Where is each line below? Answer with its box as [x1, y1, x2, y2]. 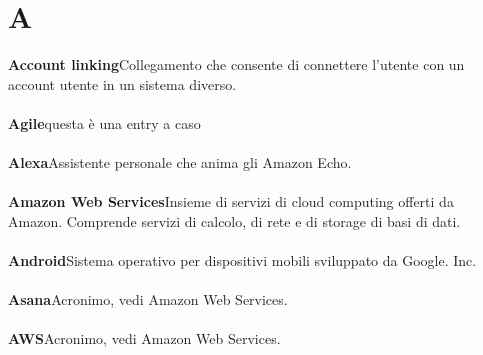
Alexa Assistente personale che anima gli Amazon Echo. [8, 152, 352, 173]
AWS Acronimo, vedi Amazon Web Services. [8, 328, 281, 349]
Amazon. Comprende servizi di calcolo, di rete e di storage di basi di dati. [8, 210, 461, 231]
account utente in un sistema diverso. [8, 73, 237, 94]
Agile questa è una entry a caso [8, 112, 201, 133]
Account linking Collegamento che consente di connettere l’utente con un [8, 54, 465, 75]
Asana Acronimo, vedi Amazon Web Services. [8, 289, 288, 310]
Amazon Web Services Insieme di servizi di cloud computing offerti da [8, 191, 454, 212]
